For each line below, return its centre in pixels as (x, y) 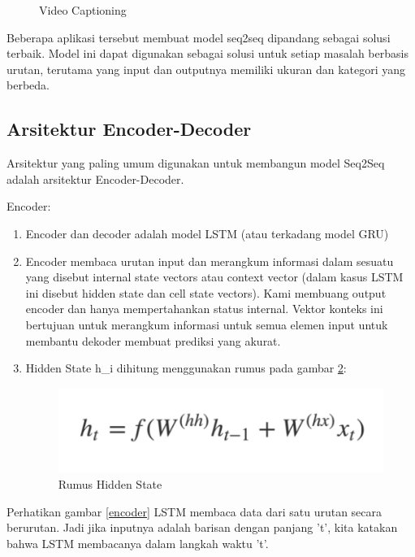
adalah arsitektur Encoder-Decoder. (95, 178)
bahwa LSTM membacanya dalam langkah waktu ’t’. (138, 543)
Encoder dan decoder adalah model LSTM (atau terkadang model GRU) (207, 233)
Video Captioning (83, 10)
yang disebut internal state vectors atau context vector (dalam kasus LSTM (214, 277)
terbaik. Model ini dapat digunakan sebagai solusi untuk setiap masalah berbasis (207, 53)
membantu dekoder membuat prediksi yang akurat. (153, 340)
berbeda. (28, 85)
